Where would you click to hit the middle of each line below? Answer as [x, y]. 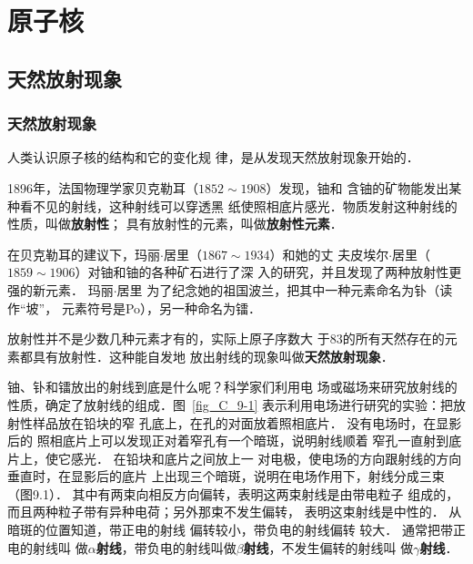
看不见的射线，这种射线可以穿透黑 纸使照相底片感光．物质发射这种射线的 [238, 205]
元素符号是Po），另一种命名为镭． [161, 308]
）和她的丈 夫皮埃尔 [329, 254]
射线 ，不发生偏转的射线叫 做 [328, 547]
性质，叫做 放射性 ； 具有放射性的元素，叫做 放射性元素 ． [175, 224]
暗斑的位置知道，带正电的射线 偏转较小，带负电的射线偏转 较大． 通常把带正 [236, 530]
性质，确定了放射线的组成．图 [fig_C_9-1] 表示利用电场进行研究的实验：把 [231, 404]
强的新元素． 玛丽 [60, 289]
